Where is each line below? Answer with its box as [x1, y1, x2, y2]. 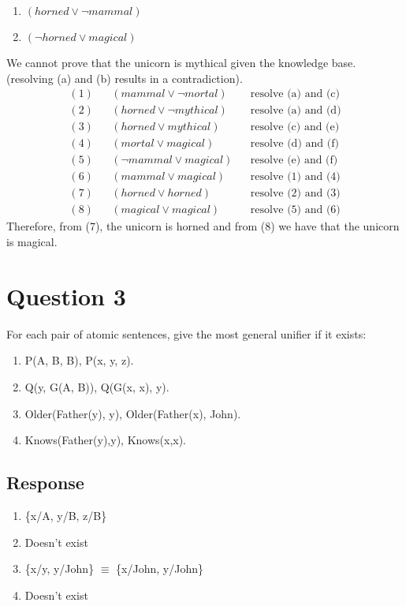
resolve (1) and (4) [250, 171, 341, 183]
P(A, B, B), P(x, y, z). [24, 352, 134, 368]
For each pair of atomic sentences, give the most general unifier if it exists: [6, 325, 367, 342]
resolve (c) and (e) [250, 122, 340, 133]
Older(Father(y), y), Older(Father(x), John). [24, 405, 241, 421]
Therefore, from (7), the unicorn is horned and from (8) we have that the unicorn [6, 218, 400, 234]
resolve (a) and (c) [250, 88, 341, 100]
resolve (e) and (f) [250, 155, 338, 166]
